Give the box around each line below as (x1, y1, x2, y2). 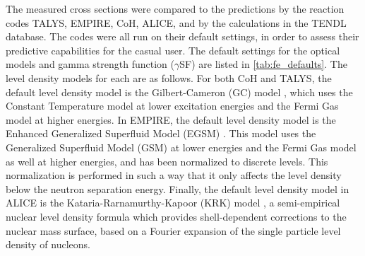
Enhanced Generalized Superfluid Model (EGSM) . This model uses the (6, 126, 316, 141)
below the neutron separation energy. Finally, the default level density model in (6, 181, 349, 196)
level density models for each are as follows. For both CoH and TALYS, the (6, 70, 332, 85)
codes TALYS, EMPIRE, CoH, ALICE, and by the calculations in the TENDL (6, 15, 347, 30)
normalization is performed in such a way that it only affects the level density (6, 168, 342, 182)
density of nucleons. (6, 237, 90, 252)
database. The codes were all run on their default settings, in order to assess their (6, 29, 359, 44)
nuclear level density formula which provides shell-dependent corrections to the (6, 209, 347, 223)
